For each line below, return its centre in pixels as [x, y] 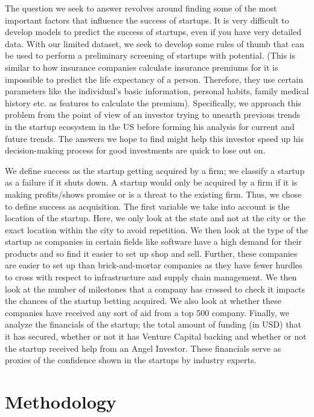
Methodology [61, 401]
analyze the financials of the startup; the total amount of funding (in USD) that [153, 324]
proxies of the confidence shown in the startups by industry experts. [131, 360]
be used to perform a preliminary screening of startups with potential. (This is [150, 55]
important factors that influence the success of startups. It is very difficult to [147, 20]
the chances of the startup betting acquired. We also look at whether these [143, 301]
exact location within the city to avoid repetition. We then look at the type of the [156, 229]
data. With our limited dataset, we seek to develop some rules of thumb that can [155, 43]
